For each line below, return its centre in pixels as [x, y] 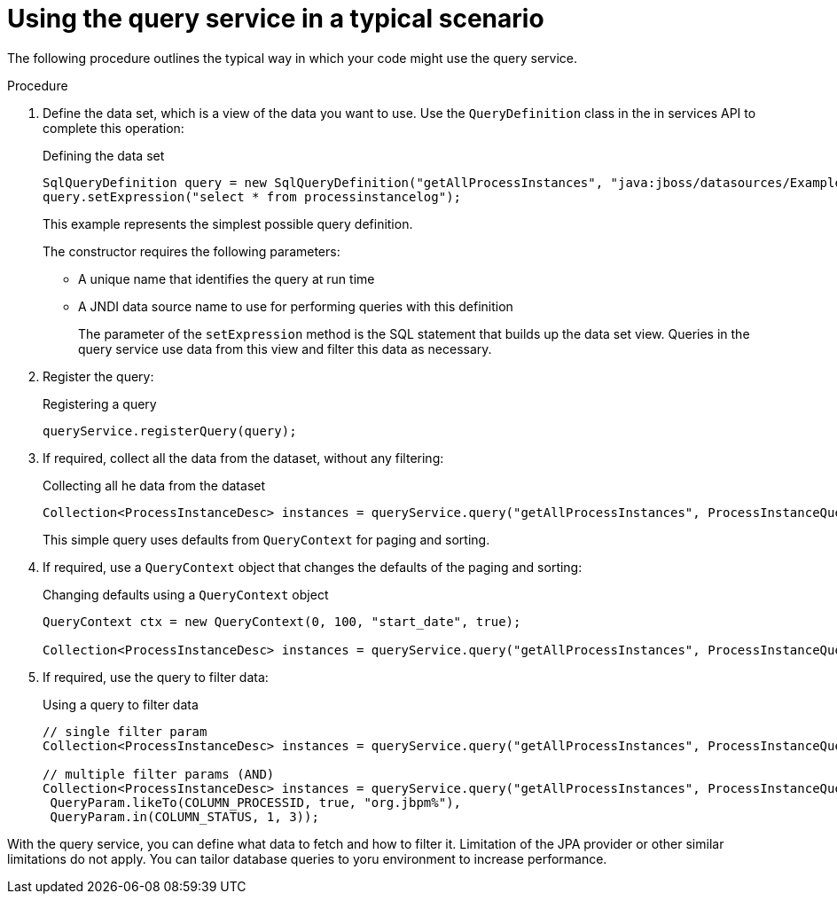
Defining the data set [104, 155]
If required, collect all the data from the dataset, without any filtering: [243, 458]
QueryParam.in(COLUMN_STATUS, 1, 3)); [184, 816]
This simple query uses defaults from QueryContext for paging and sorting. [266, 539]
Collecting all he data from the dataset [154, 485]
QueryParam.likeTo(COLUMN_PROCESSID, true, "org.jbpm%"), [256, 802]
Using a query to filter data [121, 704]
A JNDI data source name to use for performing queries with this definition [296, 306]
